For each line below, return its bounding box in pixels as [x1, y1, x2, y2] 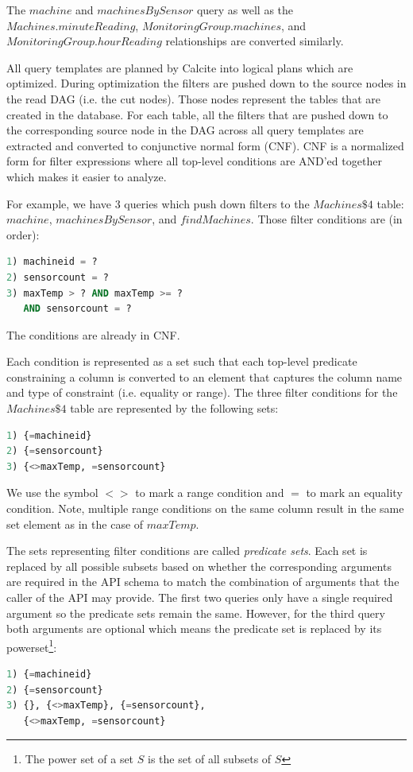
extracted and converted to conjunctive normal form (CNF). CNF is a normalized [6, 137, 404, 153]
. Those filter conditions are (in [250, 211, 403, 227]
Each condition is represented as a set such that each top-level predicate [6, 353, 357, 370]
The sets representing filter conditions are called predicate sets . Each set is [6, 542, 368, 559]
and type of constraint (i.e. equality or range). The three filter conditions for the [6, 384, 398, 401]
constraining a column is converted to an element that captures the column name [6, 368, 403, 385]
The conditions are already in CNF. [6, 326, 180, 343]
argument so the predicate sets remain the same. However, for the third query [6, 604, 385, 621]
